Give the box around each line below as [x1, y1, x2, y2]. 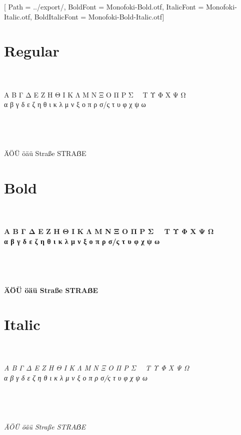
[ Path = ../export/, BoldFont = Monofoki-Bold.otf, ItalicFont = [4, 1, 204, 11]
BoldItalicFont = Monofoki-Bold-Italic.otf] [34, 11, 164, 21]
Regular [4, 40, 59, 61]
